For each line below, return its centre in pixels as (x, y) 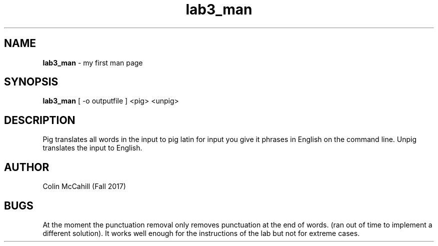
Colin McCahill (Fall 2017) (84, 186)
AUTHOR (27, 167)
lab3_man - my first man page (93, 62)
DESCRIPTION (40, 120)
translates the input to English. (92, 148)
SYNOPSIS (31, 82)
